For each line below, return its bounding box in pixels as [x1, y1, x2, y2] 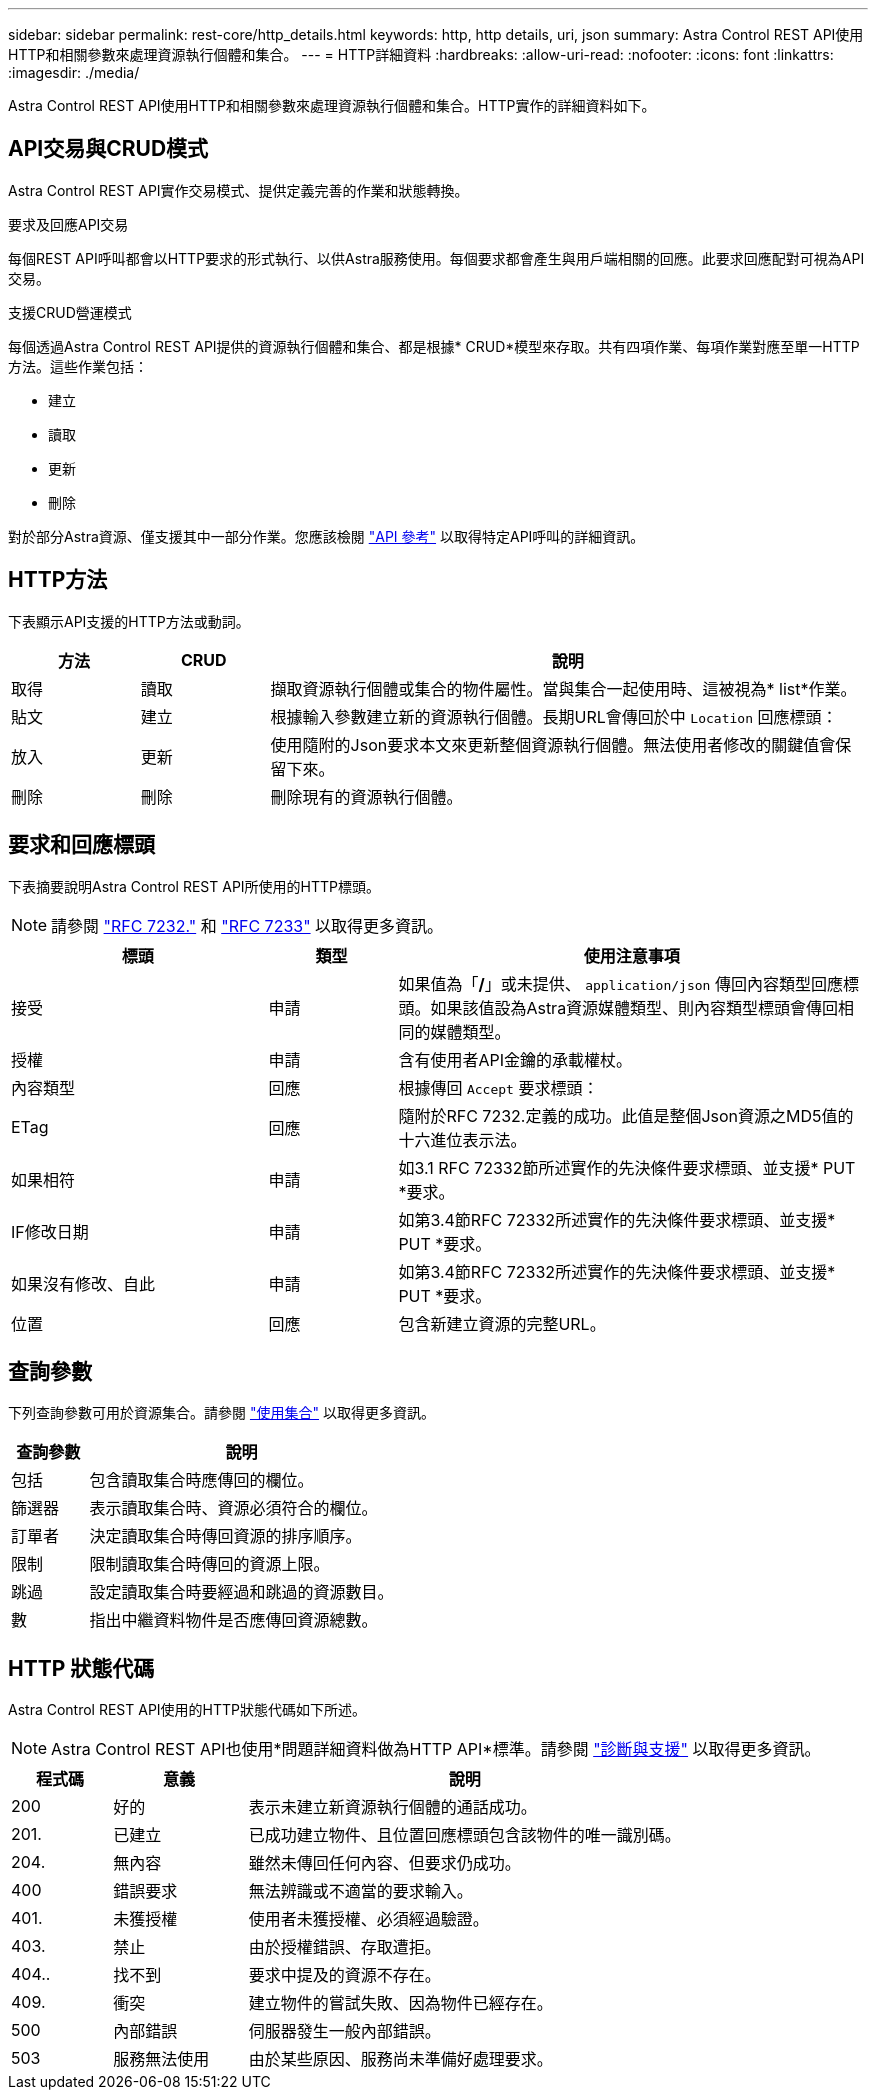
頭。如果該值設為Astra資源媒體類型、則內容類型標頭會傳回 [398, 997, 839, 1018]
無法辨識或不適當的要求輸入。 [248, 1881, 473, 1902]
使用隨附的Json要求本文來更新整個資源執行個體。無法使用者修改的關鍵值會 [270, 734, 836, 755]
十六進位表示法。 [398, 1129, 527, 1150]
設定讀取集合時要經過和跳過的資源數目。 [89, 1582, 394, 1603]
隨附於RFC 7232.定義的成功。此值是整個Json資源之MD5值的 [398, 1105, 854, 1126]
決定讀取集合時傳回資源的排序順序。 [89, 1526, 362, 1547]
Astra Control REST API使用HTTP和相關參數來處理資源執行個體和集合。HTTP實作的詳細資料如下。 [8, 97, 656, 114]
